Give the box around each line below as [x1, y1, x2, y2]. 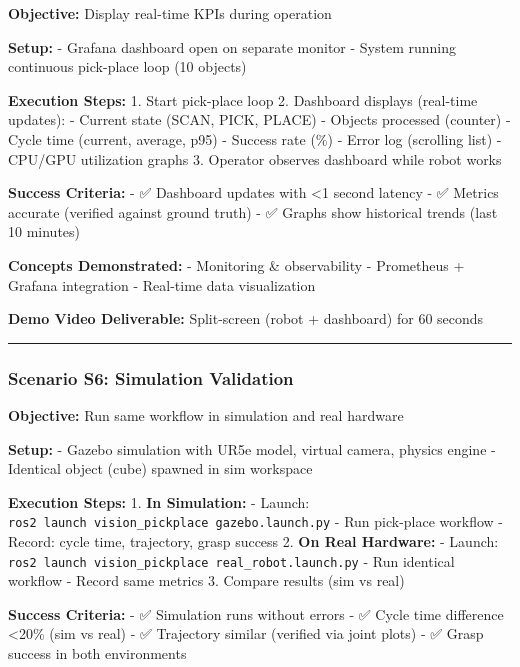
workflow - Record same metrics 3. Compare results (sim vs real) [8, 570, 405, 591]
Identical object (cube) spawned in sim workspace [8, 458, 313, 479]
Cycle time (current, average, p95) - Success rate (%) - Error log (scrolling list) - [8, 128, 502, 149]
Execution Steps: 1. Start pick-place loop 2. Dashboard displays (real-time [8, 89, 478, 110]
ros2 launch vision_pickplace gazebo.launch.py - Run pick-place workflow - [8, 511, 504, 532]
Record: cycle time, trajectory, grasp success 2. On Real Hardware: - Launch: [8, 530, 499, 551]
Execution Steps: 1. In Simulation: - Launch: [8, 491, 310, 512]
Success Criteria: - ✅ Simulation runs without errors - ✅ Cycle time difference [8, 603, 504, 624]
